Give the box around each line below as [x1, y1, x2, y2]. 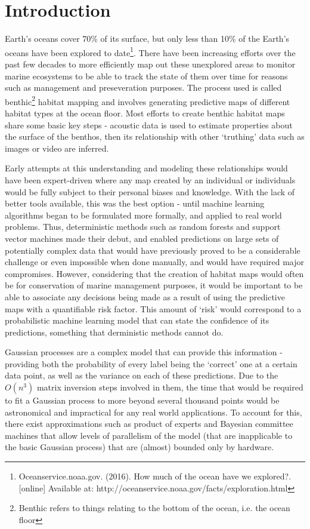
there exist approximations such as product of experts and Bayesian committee [5, 417, 293, 430]
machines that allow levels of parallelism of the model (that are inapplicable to [5, 429, 293, 441]
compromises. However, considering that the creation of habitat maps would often [5, 267, 304, 279]
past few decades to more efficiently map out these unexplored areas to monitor [5, 57, 296, 70]
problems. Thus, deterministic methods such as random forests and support [5, 220, 281, 233]
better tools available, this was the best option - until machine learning [5, 197, 265, 210]
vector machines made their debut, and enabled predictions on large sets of [5, 232, 279, 244]
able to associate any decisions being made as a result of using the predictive [5, 290, 285, 303]
